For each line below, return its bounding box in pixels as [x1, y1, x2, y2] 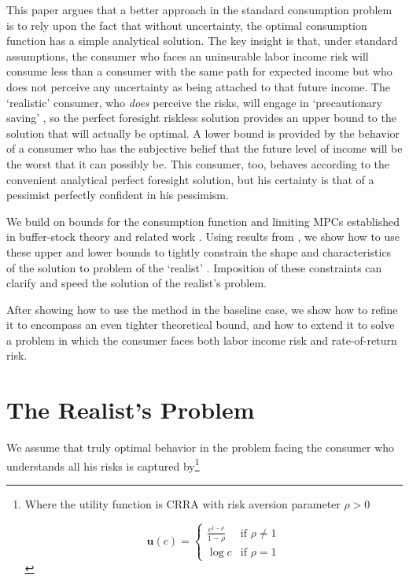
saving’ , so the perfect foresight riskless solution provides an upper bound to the [6, 109, 396, 126]
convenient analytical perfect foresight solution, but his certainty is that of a [6, 171, 374, 187]
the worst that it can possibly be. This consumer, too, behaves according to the [6, 155, 390, 172]
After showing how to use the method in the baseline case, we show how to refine [6, 301, 398, 317]
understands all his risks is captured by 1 [6, 455, 200, 474]
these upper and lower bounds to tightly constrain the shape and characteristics [6, 243, 392, 260]
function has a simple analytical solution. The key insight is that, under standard [6, 32, 398, 49]
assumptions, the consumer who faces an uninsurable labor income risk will [6, 47, 369, 64]
